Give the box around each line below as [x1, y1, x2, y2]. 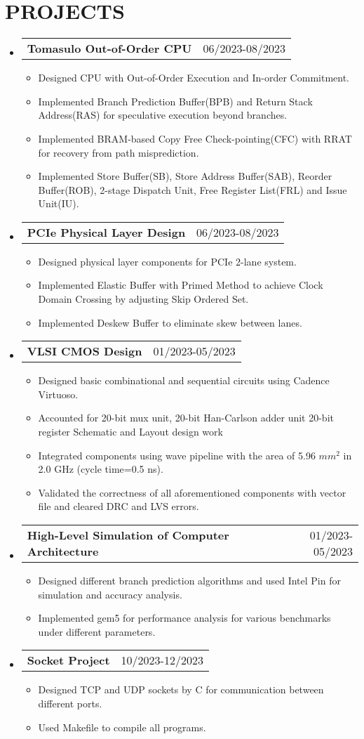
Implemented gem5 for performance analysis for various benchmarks [38, 610, 331, 625]
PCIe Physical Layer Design [27, 223, 186, 240]
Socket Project [27, 652, 110, 669]
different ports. [38, 695, 102, 710]
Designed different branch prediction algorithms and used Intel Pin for [38, 573, 341, 587]
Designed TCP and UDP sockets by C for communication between [38, 682, 324, 697]
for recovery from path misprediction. [38, 145, 199, 159]
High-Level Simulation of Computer [27, 527, 229, 543]
